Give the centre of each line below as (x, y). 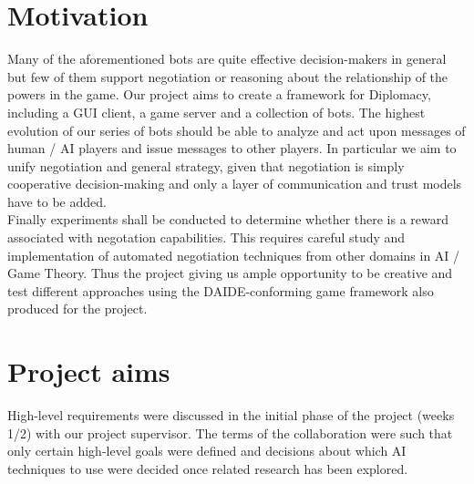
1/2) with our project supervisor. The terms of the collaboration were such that (230, 433)
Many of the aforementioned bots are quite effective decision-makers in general (227, 59)
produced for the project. (77, 309)
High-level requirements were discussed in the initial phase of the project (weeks (231, 415)
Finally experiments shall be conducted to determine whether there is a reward (228, 219)
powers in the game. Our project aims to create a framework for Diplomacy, (219, 94)
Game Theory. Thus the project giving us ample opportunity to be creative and (230, 273)
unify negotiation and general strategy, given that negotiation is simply (206, 165)
